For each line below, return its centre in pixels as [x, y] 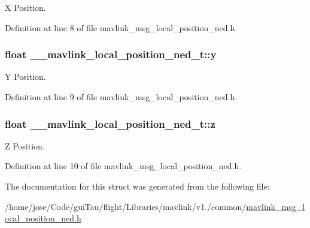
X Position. [25, 7]
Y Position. [25, 76]
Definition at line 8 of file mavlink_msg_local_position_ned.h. [121, 27]
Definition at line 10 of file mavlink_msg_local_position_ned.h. [123, 166]
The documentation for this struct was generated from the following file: [137, 186]
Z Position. [25, 145]
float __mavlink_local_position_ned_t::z [110, 123]
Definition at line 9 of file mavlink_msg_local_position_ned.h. [121, 97]
